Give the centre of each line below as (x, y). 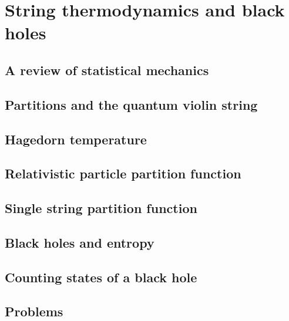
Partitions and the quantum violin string (131, 104)
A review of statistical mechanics (107, 70)
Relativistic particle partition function (123, 173)
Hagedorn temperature (76, 139)
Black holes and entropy (80, 242)
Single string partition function (101, 208)
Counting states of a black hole (101, 277)
